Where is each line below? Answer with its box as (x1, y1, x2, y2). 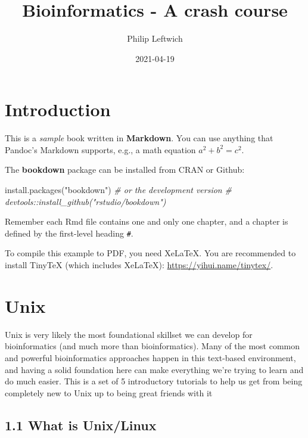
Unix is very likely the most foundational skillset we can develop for (5, 328, 253, 340)
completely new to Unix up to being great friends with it (5, 386, 213, 399)
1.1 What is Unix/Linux (5, 415, 157, 434)
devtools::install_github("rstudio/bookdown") (5, 195, 166, 207)
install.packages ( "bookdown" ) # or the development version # (5, 184, 232, 196)
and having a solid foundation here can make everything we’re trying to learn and (5, 363, 304, 375)
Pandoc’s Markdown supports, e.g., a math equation (5, 143, 196, 156)
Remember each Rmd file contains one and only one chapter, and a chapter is (5, 215, 288, 228)
